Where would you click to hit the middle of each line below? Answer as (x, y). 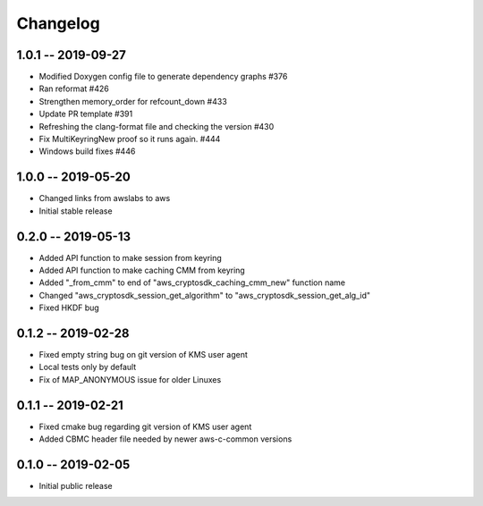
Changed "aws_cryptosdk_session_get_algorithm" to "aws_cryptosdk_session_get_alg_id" (205, 295)
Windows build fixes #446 (87, 151)
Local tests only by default (88, 367)
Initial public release (76, 486)
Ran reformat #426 (74, 89)
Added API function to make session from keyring (131, 257)
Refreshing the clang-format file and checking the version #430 (157, 126)
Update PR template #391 (86, 114)
